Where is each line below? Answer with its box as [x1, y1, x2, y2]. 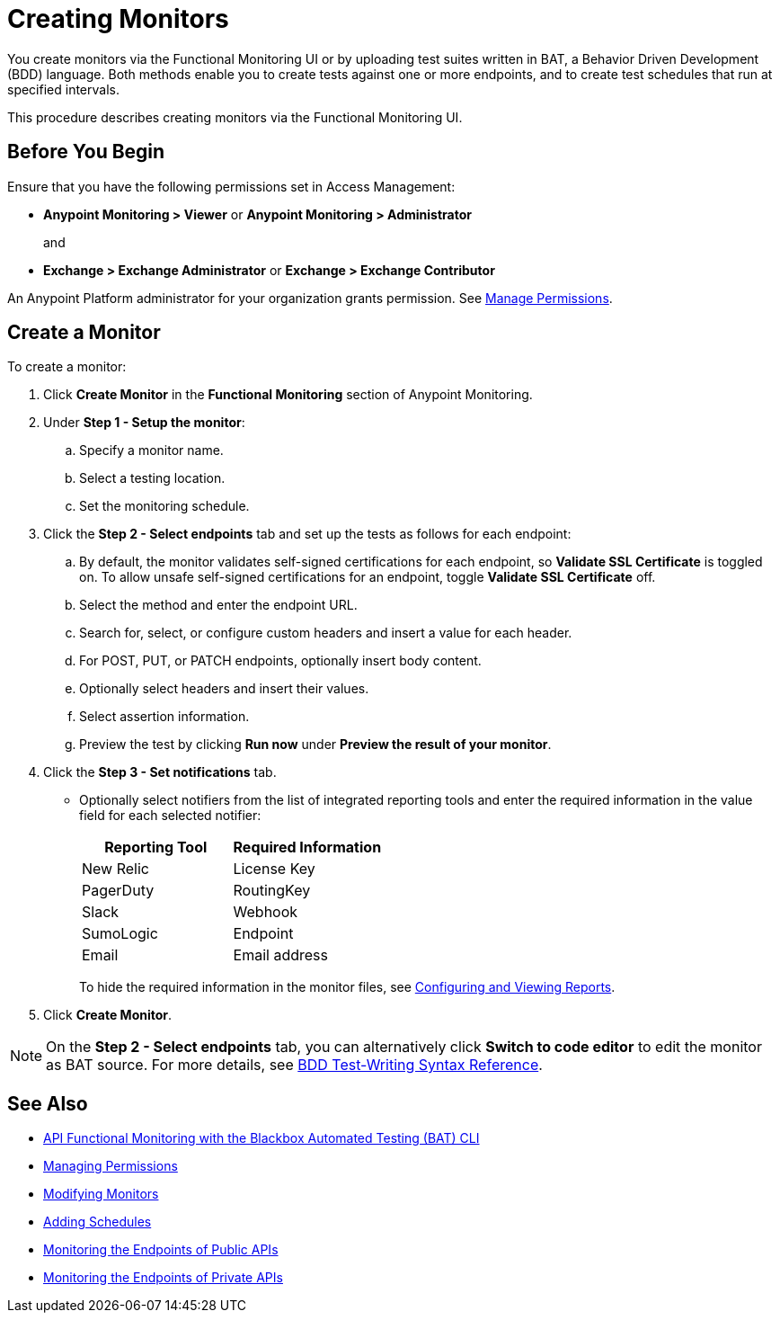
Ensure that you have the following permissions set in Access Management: [7, 178, 456, 194]
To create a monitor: [7, 359, 127, 375]
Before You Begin [7, 140, 165, 164]
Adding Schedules [43, 1214, 152, 1230]
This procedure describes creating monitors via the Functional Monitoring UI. [7, 109, 463, 125]
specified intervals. [7, 81, 120, 97]
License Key [233, 860, 315, 879]
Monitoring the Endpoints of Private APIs [43, 1270, 283, 1286]
